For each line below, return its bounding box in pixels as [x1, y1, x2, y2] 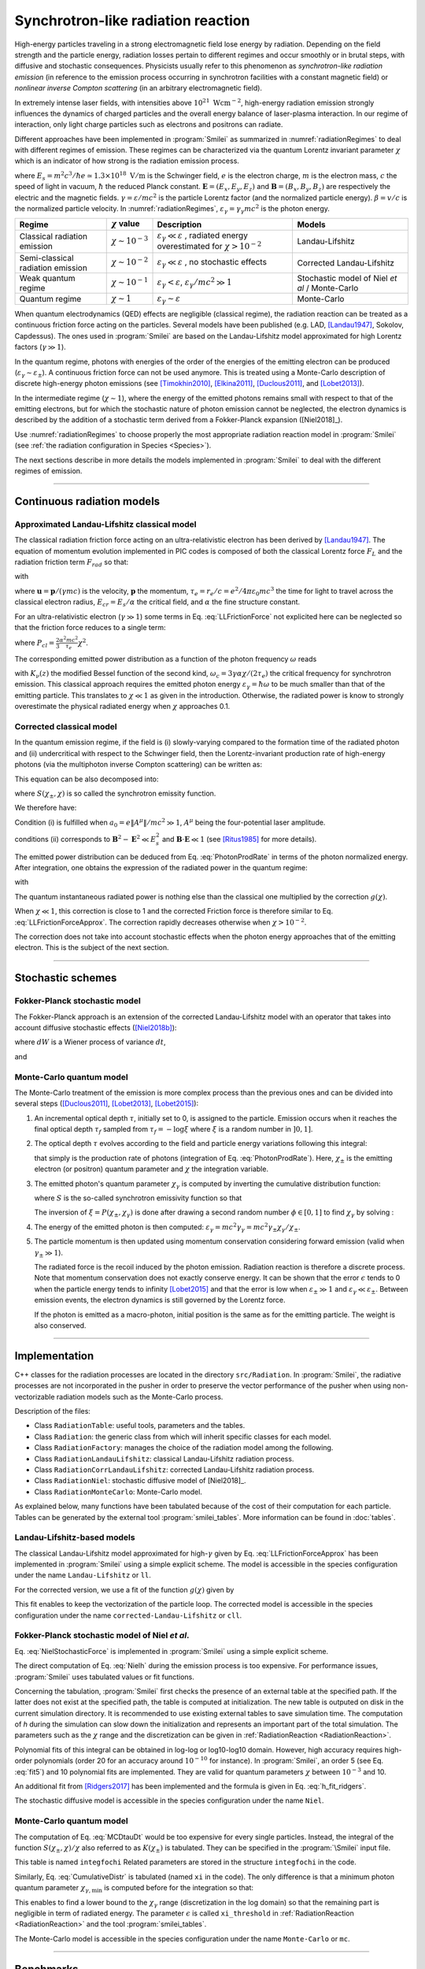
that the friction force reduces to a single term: [14, 622, 166, 632]
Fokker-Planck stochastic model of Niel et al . [14, 1630, 190, 1641]
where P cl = [14, 638, 55, 649]
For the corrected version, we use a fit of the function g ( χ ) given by [14, 1585, 235, 1594]
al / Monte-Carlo [297, 282, 359, 293]
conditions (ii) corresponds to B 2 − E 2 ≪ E [14, 833, 157, 844]
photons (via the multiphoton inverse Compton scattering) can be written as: [14, 760, 263, 769]
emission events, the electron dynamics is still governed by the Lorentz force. [34, 1296, 286, 1305]
